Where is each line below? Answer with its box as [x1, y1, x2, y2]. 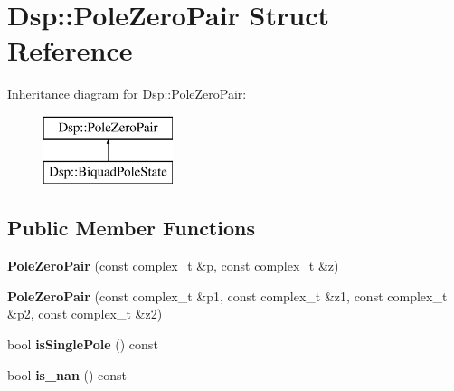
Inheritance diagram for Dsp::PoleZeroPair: [7, 84, 247, 103]
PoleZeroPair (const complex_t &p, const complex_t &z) [7, 256, 339, 275]
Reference [7, 32, 133, 69]
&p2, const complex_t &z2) [7, 304, 163, 323]
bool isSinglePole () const [7, 335, 158, 354]
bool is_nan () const [7, 365, 128, 384]
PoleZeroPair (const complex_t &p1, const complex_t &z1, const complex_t [7, 286, 448, 305]
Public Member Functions [7, 214, 255, 242]
